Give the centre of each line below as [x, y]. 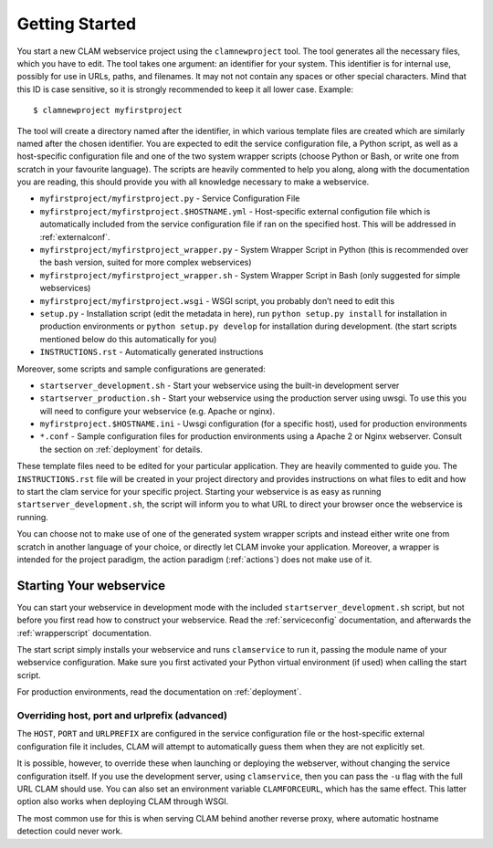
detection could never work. [70, 832]
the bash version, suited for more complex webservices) [146, 262]
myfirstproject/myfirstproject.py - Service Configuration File [170, 199]
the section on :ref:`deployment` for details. [121, 449]
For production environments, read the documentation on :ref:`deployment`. [159, 692]
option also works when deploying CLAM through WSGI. [123, 801]
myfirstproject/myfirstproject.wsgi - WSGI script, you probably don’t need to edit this [217, 300]
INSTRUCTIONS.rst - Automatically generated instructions [152, 352]
